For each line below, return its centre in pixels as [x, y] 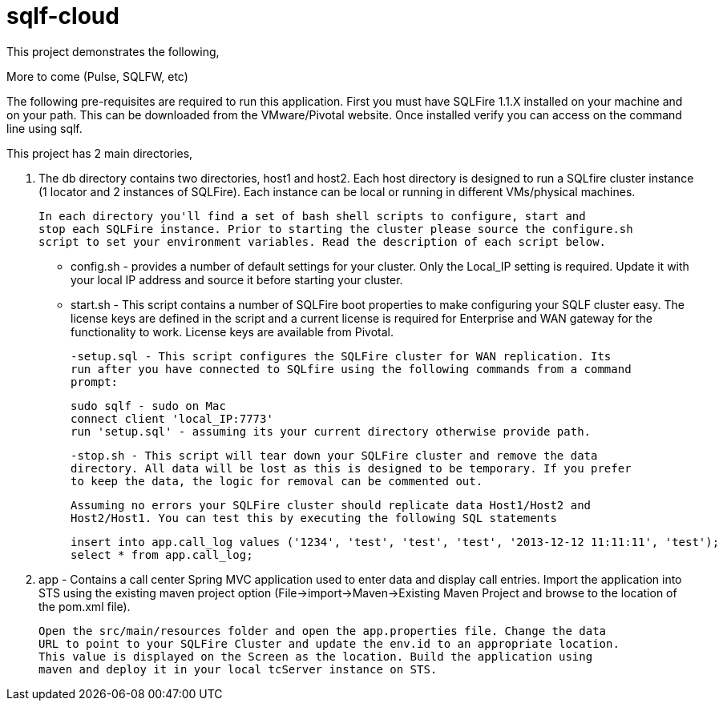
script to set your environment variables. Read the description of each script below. [323, 241]
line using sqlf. [44, 128]
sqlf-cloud [63, 16]
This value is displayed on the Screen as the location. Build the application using [316, 656]
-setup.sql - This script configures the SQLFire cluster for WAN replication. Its [341, 356]
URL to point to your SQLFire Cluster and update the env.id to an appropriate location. [329, 643]
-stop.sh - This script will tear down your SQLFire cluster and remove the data [334, 455]
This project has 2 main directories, [100, 153]
